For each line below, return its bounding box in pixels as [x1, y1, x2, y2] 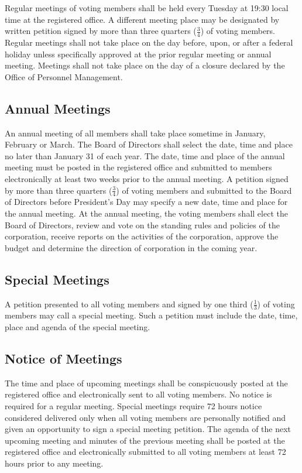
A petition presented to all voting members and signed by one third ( [5, 297, 253, 310]
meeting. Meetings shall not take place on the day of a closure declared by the [5, 59, 285, 71]
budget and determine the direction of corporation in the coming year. [5, 241, 258, 253]
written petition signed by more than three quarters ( [5, 25, 197, 37]
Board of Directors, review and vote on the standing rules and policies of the [5, 218, 280, 231]
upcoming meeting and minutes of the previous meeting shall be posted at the [5, 434, 285, 446]
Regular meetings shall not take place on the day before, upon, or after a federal [5, 36, 293, 49]
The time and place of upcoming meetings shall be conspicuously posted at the [5, 376, 288, 389]
